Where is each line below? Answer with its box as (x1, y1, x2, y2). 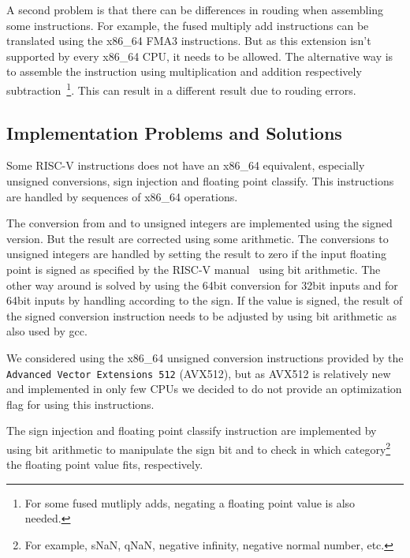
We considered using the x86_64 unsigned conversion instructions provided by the (6, 349, 404, 365)
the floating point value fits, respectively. (6, 456, 203, 473)
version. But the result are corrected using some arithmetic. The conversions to (6, 230, 389, 246)
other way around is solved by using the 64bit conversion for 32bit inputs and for (6, 276, 398, 293)
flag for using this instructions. (6, 395, 155, 412)
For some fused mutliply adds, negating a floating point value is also (24, 494, 356, 511)
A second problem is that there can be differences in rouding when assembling (6, 2, 384, 17)
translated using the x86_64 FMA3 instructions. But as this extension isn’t (6, 32, 371, 49)
